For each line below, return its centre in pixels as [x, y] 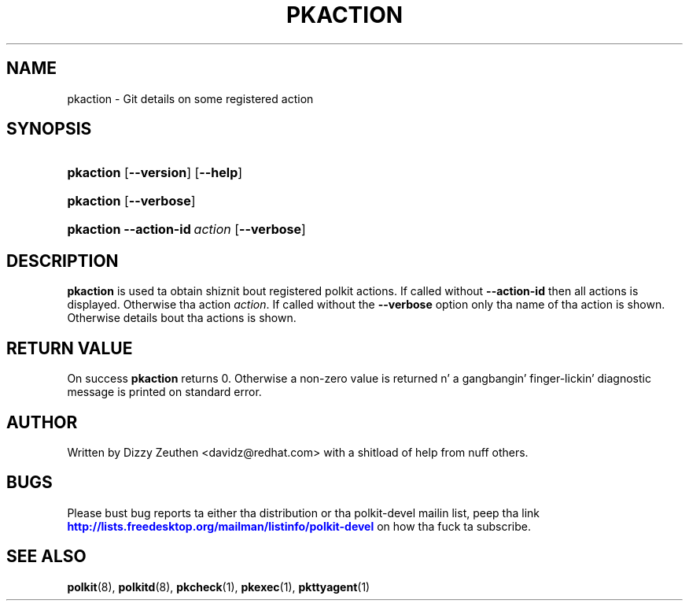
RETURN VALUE [70, 348]
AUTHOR [42, 422]
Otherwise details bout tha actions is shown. [182, 318]
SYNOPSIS [49, 129]
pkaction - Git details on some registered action [190, 98]
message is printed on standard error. [164, 392]
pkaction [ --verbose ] [131, 201]
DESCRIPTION [63, 261]
